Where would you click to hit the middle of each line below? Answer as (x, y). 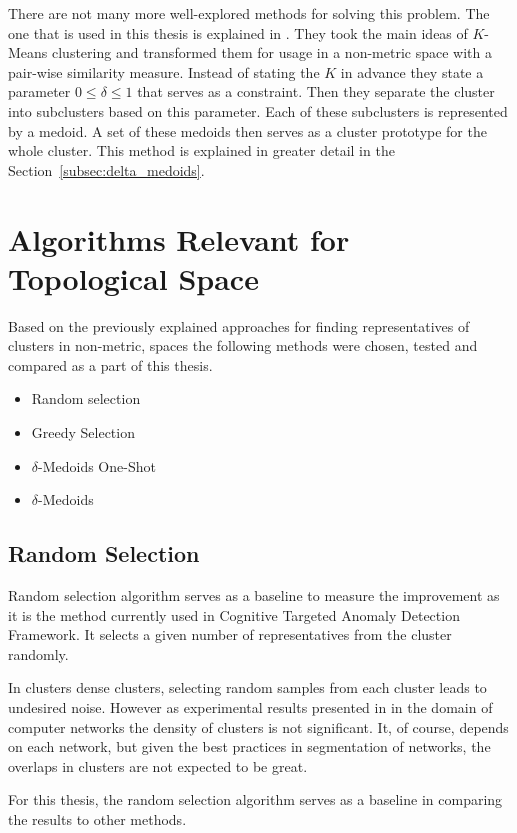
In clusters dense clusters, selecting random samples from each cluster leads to (247, 687)
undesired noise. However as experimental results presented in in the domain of (250, 706)
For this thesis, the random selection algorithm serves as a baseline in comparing (255, 799)
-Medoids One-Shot (97, 465)
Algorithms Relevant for (179, 238)
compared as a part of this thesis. (110, 364)
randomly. (38, 653)
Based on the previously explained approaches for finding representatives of (239, 325)
